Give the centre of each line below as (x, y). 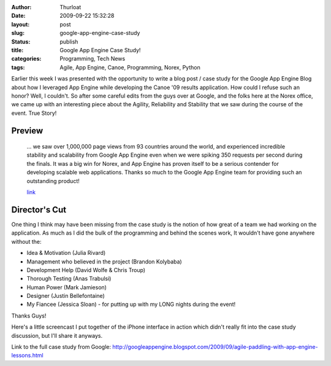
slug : (18, 33)
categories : (26, 59)
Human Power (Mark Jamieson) (67, 287)
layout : (21, 24)
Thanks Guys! (29, 316)
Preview (27, 130)
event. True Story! (34, 113)
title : (17, 50)
